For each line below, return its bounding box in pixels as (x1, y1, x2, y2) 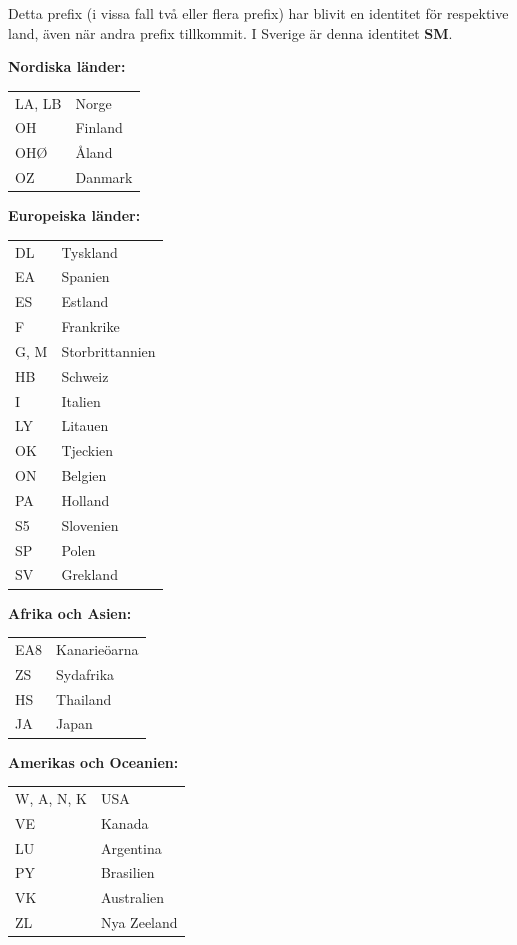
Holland (61, 489, 110, 510)
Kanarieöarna (56, 638, 139, 659)
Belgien (61, 465, 107, 486)
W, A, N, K (15, 787, 87, 808)
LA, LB (15, 92, 62, 113)
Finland (75, 117, 123, 138)
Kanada (100, 812, 149, 833)
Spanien (61, 266, 110, 287)
